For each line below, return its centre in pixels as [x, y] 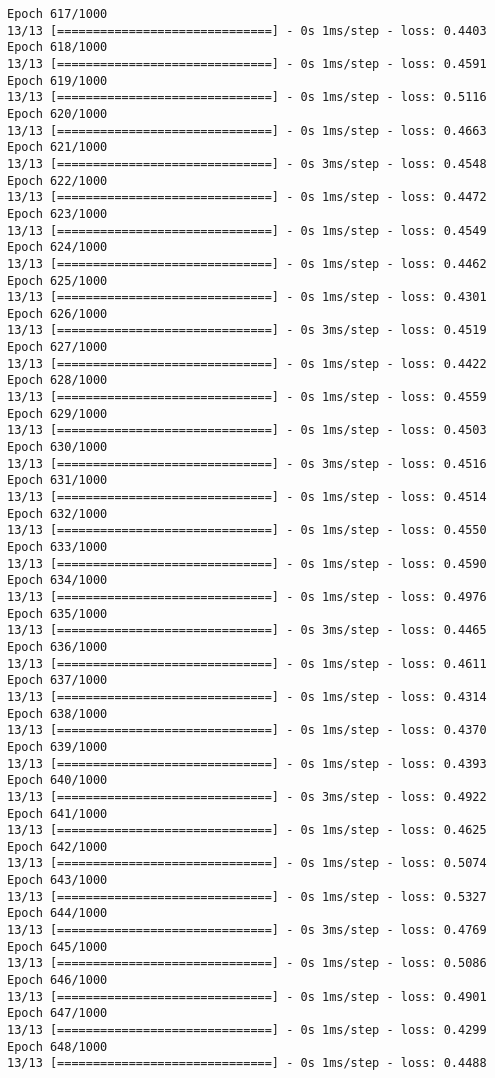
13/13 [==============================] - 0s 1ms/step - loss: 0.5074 [247, 863]
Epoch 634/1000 [57, 580]
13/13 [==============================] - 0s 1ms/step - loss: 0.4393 [247, 763]
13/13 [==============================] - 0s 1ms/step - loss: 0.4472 [247, 197]
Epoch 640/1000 [57, 780]
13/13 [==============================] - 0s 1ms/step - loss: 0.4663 [247, 130]
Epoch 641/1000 [57, 813]
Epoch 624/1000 [57, 247]
